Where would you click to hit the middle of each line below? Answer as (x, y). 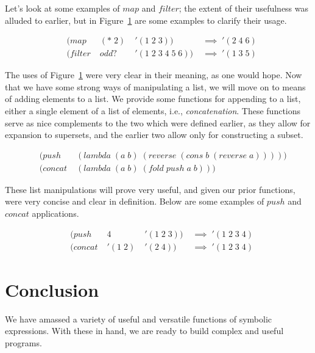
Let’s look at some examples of (62, 8)
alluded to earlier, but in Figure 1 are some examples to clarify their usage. (146, 20)
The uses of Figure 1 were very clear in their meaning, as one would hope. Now (154, 75)
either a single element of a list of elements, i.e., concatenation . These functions (153, 111)
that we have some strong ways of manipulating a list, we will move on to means (155, 86)
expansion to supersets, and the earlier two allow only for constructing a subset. (154, 135)
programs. (23, 343)
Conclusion (52, 289)
